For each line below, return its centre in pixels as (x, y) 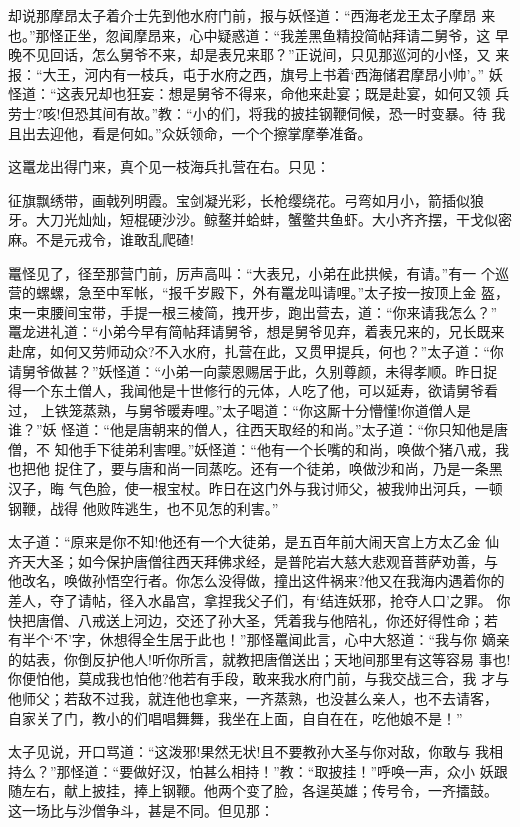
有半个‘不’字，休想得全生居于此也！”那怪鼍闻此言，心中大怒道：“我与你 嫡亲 (259, 639)
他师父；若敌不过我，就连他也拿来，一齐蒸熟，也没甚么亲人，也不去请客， (253, 698)
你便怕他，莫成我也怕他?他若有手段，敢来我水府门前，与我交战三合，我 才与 (259, 678)
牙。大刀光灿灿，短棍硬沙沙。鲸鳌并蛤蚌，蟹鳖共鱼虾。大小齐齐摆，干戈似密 (260, 219)
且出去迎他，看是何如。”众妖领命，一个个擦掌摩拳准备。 (190, 132)
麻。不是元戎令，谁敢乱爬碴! (101, 238)
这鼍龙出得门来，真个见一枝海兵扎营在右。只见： (169, 166)
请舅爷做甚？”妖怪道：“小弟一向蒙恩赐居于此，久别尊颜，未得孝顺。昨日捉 (253, 370)
